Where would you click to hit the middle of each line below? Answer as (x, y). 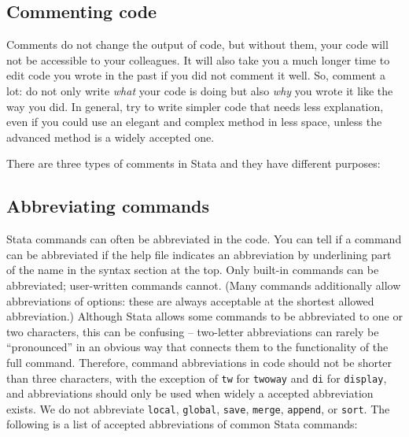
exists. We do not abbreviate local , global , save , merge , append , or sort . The (198, 408)
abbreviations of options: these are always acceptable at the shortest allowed (190, 300)
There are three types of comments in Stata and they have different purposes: (193, 163)
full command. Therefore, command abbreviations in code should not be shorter (199, 362)
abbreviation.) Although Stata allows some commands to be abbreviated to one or (204, 316)
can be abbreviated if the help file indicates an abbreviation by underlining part (199, 254)
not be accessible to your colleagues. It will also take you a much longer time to (198, 59)
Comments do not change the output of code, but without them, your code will (197, 44)
